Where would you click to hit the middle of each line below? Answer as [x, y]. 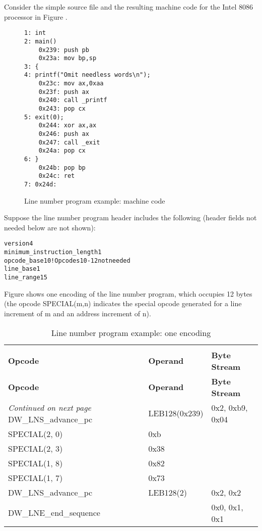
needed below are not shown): [50, 227]
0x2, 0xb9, [230, 407]
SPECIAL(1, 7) [36, 477]
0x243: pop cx [62, 109]
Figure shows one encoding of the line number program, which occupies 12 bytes [128, 293]
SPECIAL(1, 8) [36, 463]
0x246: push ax [64, 134]
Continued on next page [50, 407]
